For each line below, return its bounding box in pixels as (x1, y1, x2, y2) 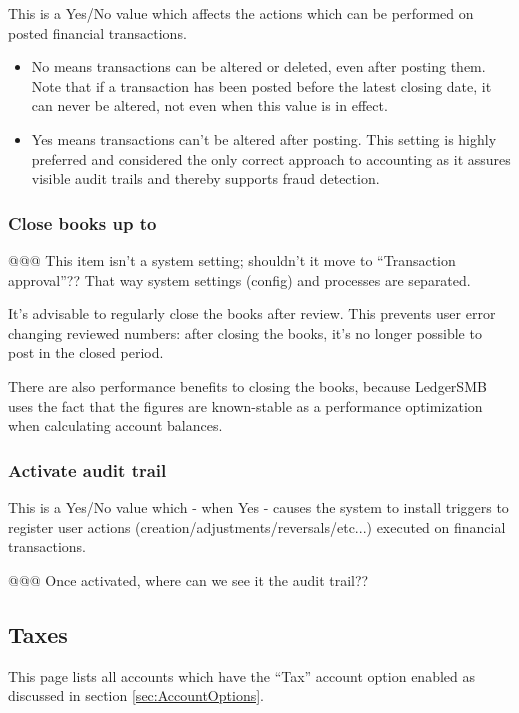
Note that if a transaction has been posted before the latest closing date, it (31, 75, 492, 96)
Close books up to (8, 210, 157, 235)
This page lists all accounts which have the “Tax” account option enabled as (8, 665, 476, 686)
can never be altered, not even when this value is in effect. (31, 95, 388, 116)
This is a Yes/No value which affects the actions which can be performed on (8, 3, 474, 23)
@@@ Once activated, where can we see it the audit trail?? (8, 569, 369, 590)
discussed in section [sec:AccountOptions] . (8, 685, 264, 706)
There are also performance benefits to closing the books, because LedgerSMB (8, 375, 487, 396)
